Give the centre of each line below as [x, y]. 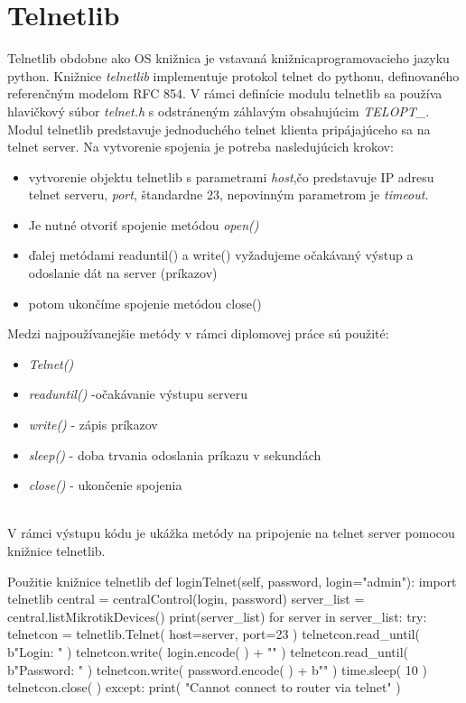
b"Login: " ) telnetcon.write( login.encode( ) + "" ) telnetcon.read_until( [208, 651]
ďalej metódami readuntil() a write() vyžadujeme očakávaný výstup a [221, 255]
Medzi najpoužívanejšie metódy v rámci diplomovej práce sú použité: [198, 333]
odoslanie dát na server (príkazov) [123, 273]
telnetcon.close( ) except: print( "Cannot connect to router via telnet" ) [204, 687]
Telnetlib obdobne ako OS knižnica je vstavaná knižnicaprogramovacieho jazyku [228, 58]
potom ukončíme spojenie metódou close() [145, 303]
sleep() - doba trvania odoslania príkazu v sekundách [175, 454]
